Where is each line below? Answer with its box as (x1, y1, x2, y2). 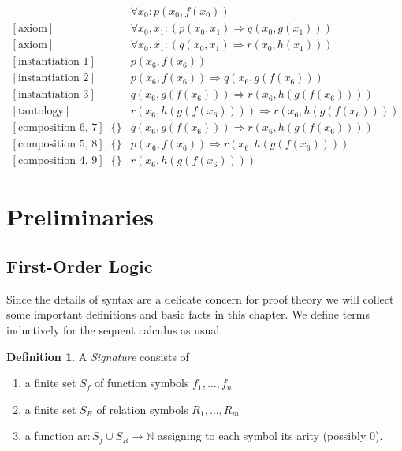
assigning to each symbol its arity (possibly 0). (158, 427, 383, 444)
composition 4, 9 (17, 155, 98, 167)
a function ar (24, 427, 87, 444)
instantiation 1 (17, 56, 89, 68)
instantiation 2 (17, 73, 89, 84)
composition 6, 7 (17, 122, 98, 134)
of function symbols (94, 375, 189, 391)
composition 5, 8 (17, 139, 98, 151)
